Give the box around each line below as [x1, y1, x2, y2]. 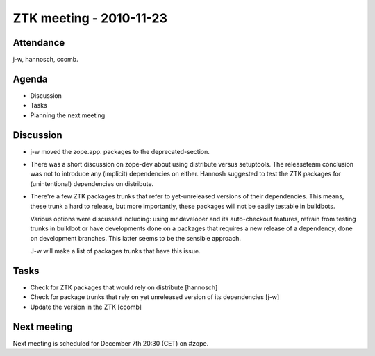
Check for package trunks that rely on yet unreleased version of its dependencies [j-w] [30, 293, 280, 301]
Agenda [12, 73, 48, 85]
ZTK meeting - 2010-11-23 [12, 10, 168, 26]
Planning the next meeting [30, 111, 106, 119]
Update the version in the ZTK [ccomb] [30, 303, 142, 311]
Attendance [12, 37, 65, 49]
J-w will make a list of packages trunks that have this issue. [30, 247, 201, 255]
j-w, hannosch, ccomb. [12, 56, 79, 64]
